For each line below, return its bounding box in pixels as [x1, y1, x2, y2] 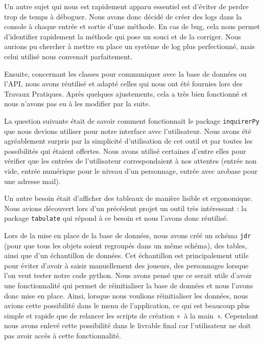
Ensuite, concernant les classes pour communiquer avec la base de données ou [4, 68, 247, 79]
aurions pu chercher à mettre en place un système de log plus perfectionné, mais [4, 41, 255, 52]
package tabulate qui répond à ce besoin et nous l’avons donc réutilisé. [4, 213, 228, 223]
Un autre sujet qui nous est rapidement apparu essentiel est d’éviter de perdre [4, 1, 249, 11]
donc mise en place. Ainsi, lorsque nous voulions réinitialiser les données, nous [4, 290, 248, 301]
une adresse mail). [4, 175, 61, 186]
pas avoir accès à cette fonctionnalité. [4, 330, 121, 340]
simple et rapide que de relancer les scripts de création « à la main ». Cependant [4, 310, 259, 320]
